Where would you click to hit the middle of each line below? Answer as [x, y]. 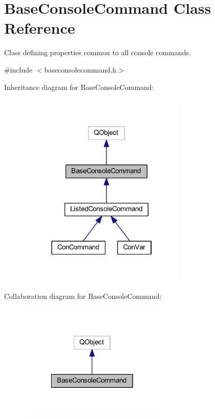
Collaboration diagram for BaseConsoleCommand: [83, 296]
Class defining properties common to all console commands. [98, 52]
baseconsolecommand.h [80, 69]
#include [18, 69]
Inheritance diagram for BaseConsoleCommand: [79, 87]
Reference [40, 28]
